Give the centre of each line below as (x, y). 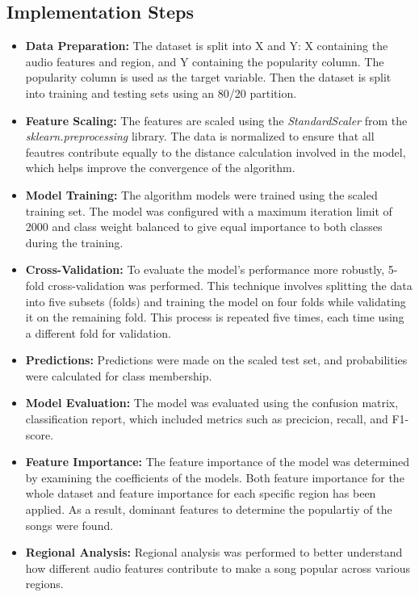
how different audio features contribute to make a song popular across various (218, 568)
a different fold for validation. (98, 332)
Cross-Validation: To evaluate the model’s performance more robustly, (205, 269)
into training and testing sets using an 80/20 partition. (161, 92)
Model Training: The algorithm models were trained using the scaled (201, 194)
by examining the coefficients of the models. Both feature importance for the (215, 477)
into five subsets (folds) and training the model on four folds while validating (216, 301)
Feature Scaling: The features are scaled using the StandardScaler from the (216, 120)
